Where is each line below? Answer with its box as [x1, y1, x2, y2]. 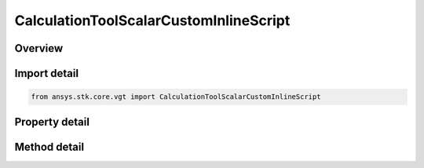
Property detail [14, 115, 90, 129]
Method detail [14, 140, 85, 153]
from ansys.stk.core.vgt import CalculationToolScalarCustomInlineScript [31, 93, 321, 101]
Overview [14, 42, 64, 55]
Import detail [14, 67, 79, 80]
